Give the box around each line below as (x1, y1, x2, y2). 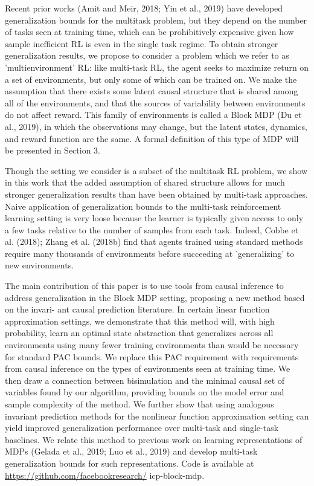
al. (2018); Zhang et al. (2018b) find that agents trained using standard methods (5, 235, 303, 248)
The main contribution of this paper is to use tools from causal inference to (5, 279, 284, 292)
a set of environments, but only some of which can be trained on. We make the (5, 73, 297, 85)
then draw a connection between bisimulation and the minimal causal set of (5, 374, 285, 386)
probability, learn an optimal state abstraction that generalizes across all (5, 326, 274, 339)
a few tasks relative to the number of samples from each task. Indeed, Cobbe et (5, 223, 299, 236)
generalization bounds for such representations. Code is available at (5, 456, 254, 469)
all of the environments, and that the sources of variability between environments (5, 96, 306, 109)
